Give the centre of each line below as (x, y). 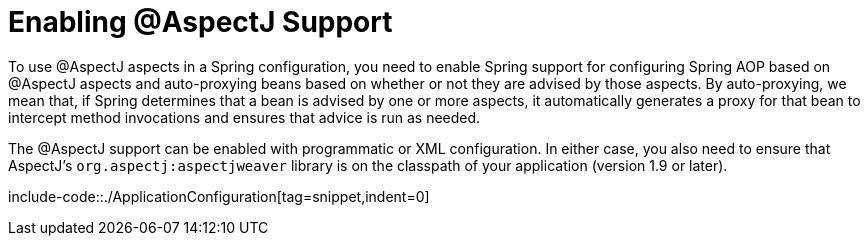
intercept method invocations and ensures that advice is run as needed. (244, 117)
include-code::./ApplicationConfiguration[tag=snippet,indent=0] (219, 196)
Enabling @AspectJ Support (200, 22)
